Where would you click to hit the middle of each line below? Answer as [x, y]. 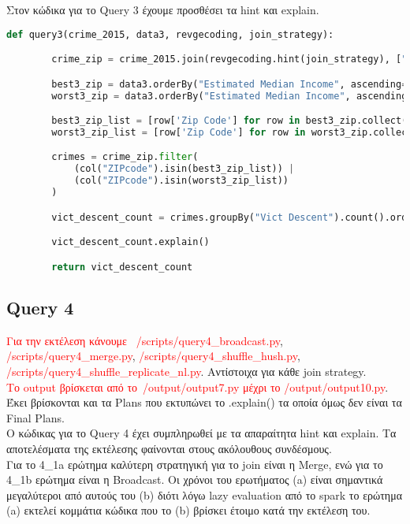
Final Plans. [35, 417]
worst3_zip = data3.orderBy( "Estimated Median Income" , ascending [229, 96]
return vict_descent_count [122, 267]
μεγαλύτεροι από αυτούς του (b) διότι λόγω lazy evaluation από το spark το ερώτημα [205, 494]
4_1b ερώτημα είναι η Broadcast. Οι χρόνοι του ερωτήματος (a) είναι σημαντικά [195, 479]
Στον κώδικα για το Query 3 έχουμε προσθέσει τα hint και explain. [163, 9]
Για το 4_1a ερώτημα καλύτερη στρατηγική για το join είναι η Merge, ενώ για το [195, 464]
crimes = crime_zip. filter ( [125, 157]
